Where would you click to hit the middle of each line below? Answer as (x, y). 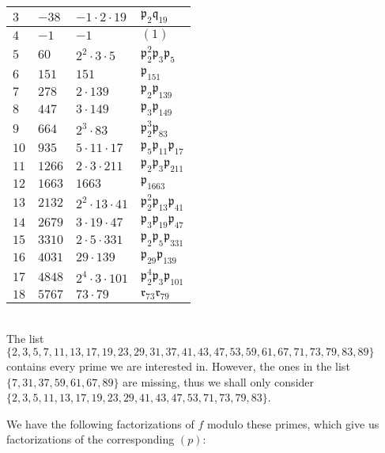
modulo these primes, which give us (293, 423)
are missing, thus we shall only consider (219, 381)
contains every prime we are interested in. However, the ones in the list (178, 365)
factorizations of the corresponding (91, 439)
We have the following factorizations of (100, 423)
